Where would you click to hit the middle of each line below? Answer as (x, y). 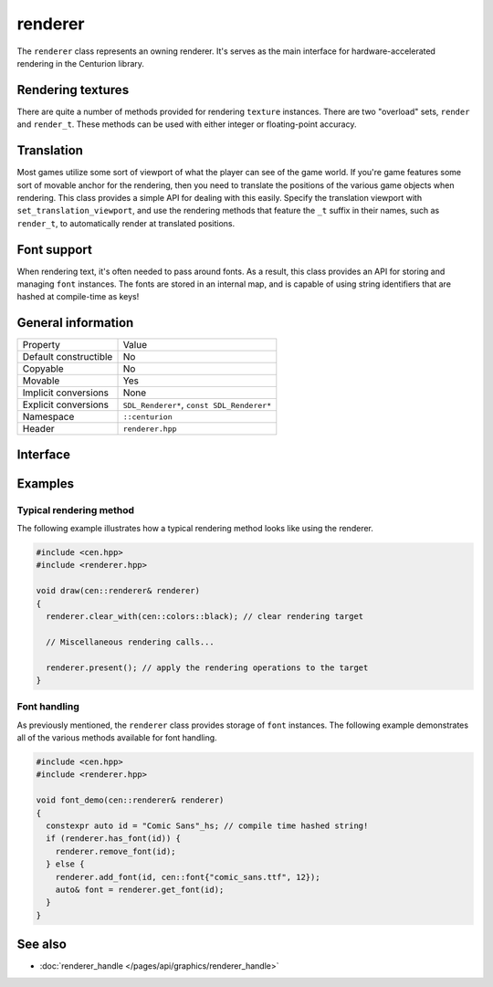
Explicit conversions (66, 404)
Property (42, 345)
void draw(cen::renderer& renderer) (118, 591)
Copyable (43, 369)
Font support (55, 250)
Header (38, 429)
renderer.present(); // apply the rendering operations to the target (207, 667)
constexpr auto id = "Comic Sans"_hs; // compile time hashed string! (207, 826)
